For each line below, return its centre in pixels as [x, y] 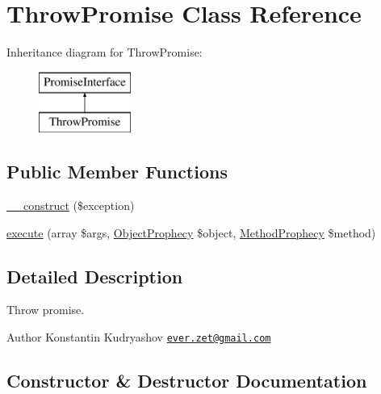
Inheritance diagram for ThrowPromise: [105, 52]
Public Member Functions [117, 172]
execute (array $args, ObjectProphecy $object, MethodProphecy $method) [191, 232]
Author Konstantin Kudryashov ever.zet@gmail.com [139, 337]
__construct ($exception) [71, 205]
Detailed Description [95, 276]
